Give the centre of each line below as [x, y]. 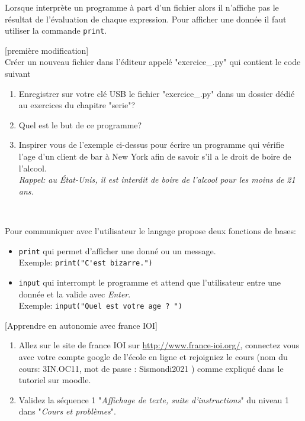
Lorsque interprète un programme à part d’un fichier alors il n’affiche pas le [142, 7]
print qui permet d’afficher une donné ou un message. [117, 250]
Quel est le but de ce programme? [80, 124]
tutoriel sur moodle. [55, 380]
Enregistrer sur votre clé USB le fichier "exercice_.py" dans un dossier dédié [157, 93]
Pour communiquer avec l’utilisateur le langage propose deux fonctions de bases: [150, 230]
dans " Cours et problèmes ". [67, 411]
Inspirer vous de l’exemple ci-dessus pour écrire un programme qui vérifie [151, 145]
